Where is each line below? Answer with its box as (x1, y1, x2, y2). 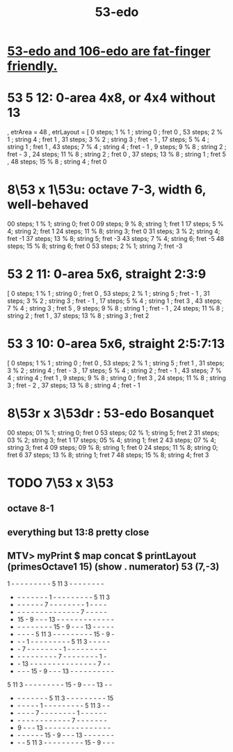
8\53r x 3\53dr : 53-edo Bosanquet (7, 405, 214, 421)
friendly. (7, 58, 58, 74)
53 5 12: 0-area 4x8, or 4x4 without (7, 90, 216, 106)
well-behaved (7, 196, 89, 212)
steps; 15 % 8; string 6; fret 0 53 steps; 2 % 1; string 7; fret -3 (7, 242, 183, 251)
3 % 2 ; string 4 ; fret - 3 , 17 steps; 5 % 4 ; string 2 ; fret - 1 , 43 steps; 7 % (7, 366, 222, 375)
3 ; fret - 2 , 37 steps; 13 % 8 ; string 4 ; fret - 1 (7, 381, 140, 389)
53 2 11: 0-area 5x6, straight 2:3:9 (7, 266, 207, 282)
